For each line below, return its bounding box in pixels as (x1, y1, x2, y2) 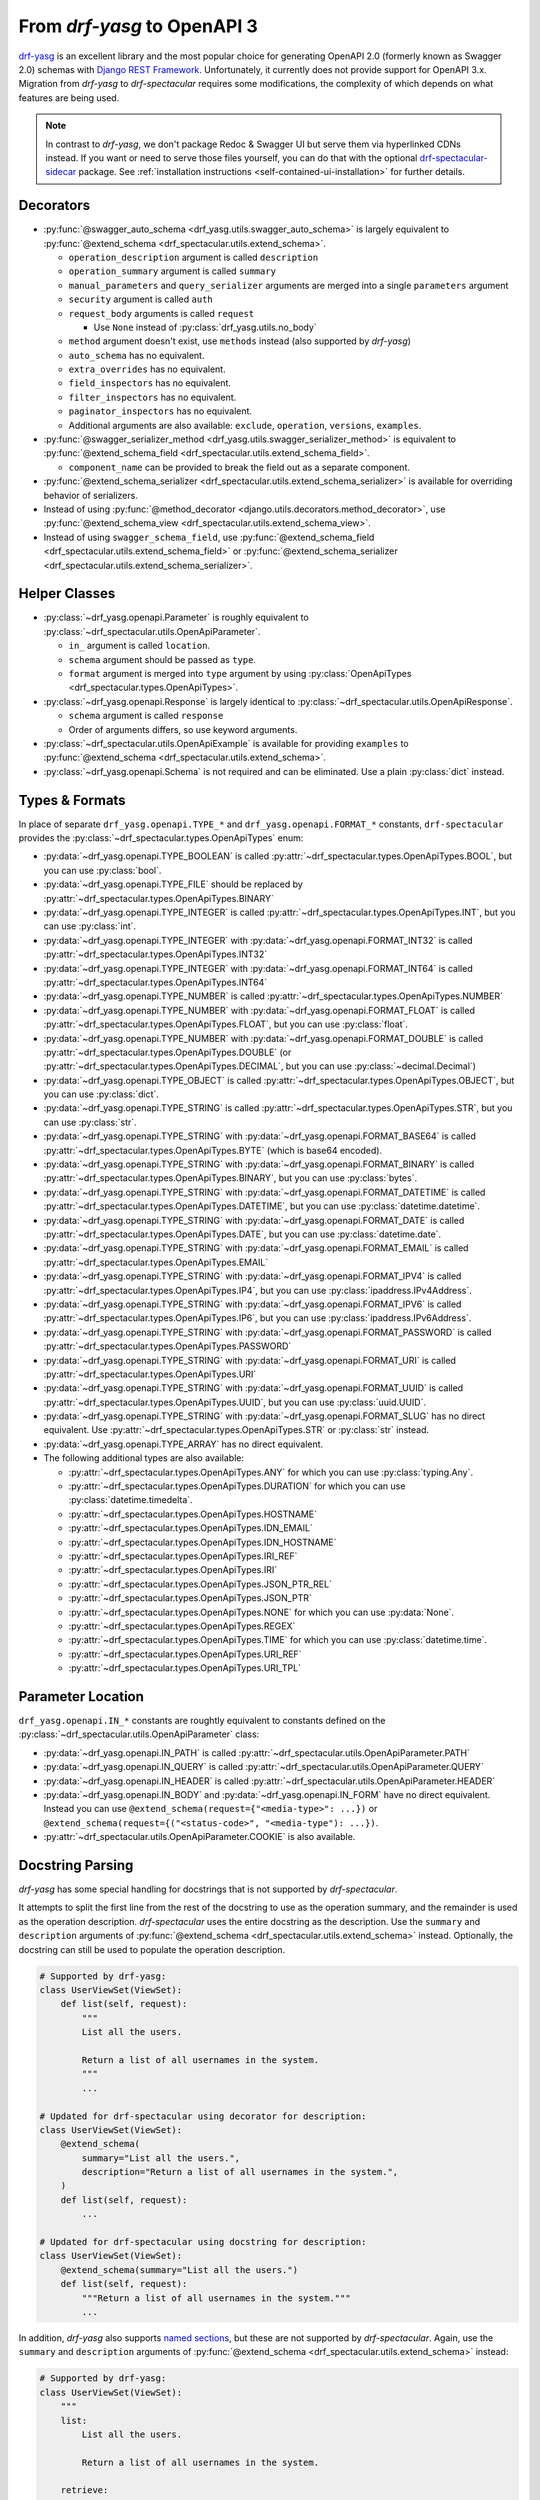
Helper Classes (18, 585, 116, 602)
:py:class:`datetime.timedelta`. (68, 1494, 194, 1506)
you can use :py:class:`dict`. (43, 1088, 160, 1100)
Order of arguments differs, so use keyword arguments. (68, 723, 298, 735)
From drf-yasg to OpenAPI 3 (18, 15, 259, 37)
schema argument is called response (68, 710, 224, 722)
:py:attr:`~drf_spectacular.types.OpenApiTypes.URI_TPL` (68, 1662, 302, 1674)
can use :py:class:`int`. (43, 920, 137, 932)
